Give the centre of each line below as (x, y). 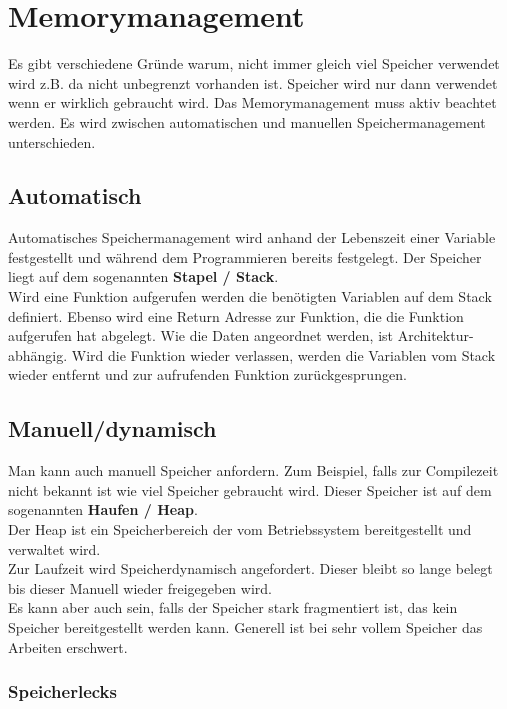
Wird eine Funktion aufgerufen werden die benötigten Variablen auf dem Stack (250, 296)
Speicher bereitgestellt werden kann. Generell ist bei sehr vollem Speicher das (245, 627)
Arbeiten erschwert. (68, 646)
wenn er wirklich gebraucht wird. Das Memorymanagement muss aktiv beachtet (252, 102)
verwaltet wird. (54, 548)
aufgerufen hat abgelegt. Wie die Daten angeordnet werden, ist (201, 335)
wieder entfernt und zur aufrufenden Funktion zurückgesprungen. (207, 374)
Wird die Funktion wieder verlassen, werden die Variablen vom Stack (283, 354)
